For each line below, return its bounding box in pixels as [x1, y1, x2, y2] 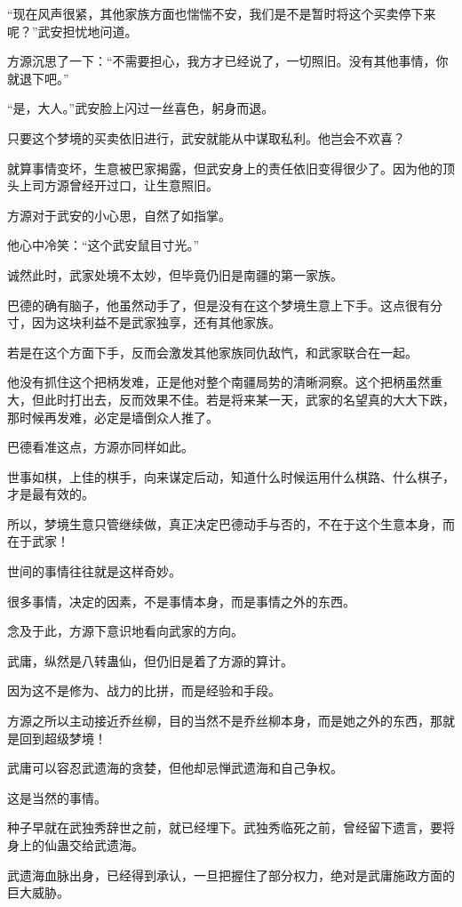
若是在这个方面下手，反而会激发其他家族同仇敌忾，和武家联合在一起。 [7, 342, 418, 361]
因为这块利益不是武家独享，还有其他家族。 [31, 313, 281, 332]
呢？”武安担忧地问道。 [7, 21, 138, 40]
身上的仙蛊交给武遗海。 [7, 836, 144, 854]
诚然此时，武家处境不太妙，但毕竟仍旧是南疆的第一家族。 [7, 265, 343, 284]
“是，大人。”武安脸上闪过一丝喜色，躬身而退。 [7, 99, 275, 117]
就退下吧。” [7, 68, 69, 87]
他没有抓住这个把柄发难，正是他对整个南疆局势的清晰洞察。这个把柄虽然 [7, 373, 430, 391]
